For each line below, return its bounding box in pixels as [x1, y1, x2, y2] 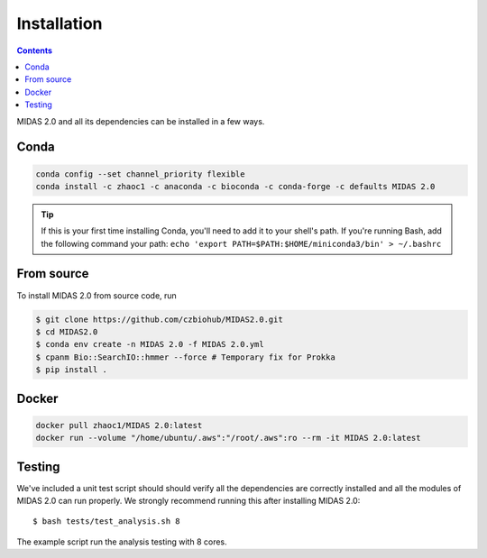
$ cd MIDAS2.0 [35, 326, 98, 337]
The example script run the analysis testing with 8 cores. [16, 536, 227, 547]
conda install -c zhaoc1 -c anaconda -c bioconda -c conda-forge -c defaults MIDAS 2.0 [35, 181, 436, 191]
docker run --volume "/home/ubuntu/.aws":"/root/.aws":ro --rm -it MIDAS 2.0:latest [35, 433, 421, 444]
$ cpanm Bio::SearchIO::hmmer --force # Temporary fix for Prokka [35, 352, 335, 362]
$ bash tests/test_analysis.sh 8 [32, 517, 180, 526]
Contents [16, 45, 53, 56]
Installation [16, 14, 103, 33]
